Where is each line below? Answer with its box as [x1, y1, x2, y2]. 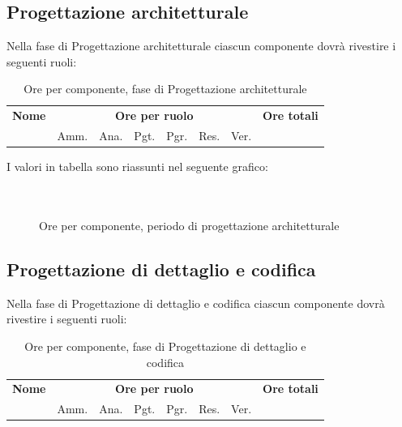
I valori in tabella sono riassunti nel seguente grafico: [6, 158, 268, 175]
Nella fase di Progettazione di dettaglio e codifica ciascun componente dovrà [6, 294, 385, 311]
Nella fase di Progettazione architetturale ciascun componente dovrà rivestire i [6, 37, 396, 54]
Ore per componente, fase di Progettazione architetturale [24, 80, 307, 97]
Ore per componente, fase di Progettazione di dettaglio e [24, 337, 306, 354]
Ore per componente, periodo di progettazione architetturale [39, 216, 340, 233]
